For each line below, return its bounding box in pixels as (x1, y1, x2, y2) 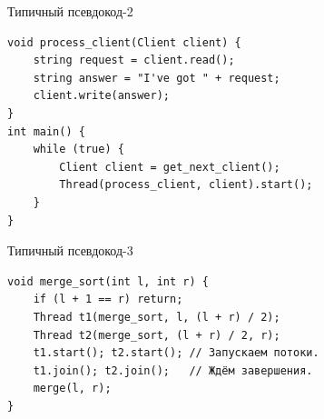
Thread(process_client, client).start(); (59, 178, 313, 192)
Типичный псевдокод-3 (7, 241, 133, 260)
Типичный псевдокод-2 (7, 2, 133, 20)
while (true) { (33, 143, 124, 156)
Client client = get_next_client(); (59, 160, 280, 174)
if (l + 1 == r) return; (33, 293, 183, 306)
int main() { (7, 125, 85, 138)
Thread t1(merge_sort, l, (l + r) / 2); (33, 310, 280, 324)
